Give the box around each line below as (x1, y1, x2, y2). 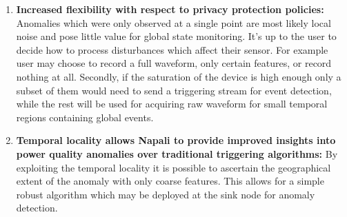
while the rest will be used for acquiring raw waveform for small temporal (16, 96, 328, 111)
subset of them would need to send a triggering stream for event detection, (16, 83, 332, 97)
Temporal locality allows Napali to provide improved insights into (16, 133, 336, 147)
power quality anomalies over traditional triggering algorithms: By (16, 146, 338, 161)
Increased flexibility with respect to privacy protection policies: (16, 2, 324, 16)
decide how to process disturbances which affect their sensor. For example (16, 42, 328, 56)
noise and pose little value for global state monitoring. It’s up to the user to (16, 29, 337, 43)
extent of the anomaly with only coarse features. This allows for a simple (16, 174, 324, 188)
